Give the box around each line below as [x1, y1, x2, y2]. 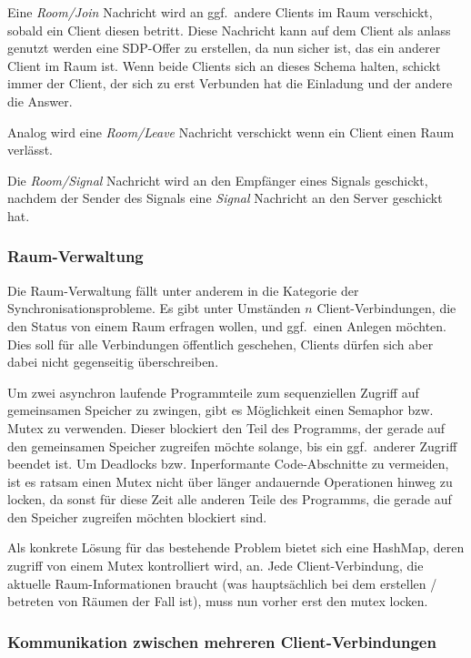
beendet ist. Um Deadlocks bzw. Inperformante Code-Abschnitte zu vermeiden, [7, 454, 449, 473]
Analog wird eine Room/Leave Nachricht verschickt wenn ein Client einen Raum [7, 122, 455, 141]
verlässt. [7, 140, 53, 159]
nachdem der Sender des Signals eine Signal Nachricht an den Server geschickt [7, 188, 443, 208]
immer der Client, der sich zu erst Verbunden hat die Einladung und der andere [7, 74, 453, 93]
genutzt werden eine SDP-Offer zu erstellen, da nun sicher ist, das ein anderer [7, 38, 441, 57]
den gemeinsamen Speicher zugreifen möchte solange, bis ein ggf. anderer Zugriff [7, 436, 457, 455]
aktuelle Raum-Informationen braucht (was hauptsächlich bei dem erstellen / [7, 573, 437, 592]
